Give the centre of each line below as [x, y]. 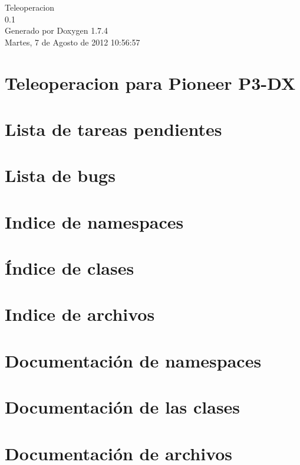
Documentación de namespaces [133, 360]
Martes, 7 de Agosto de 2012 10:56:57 [72, 42]
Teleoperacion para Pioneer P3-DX [150, 82]
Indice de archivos [80, 314]
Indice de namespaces [94, 221]
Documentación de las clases [123, 407]
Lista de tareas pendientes [113, 129]
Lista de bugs [60, 175]
